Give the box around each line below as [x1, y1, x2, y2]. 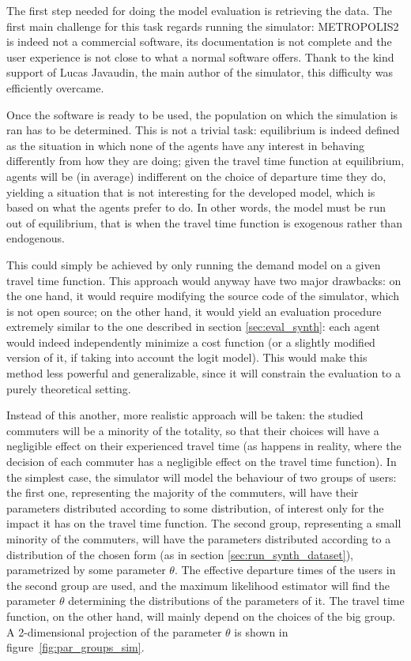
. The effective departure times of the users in [174, 561, 396, 578]
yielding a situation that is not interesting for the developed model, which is [6, 183, 375, 200]
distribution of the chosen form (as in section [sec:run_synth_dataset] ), [6, 546, 353, 562]
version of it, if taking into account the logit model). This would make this [6, 349, 368, 366]
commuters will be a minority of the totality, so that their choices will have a [6, 422, 379, 438]
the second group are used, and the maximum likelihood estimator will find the [6, 576, 390, 593]
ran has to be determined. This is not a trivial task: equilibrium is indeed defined [6, 122, 400, 138]
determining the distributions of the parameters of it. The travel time [68, 592, 405, 609]
